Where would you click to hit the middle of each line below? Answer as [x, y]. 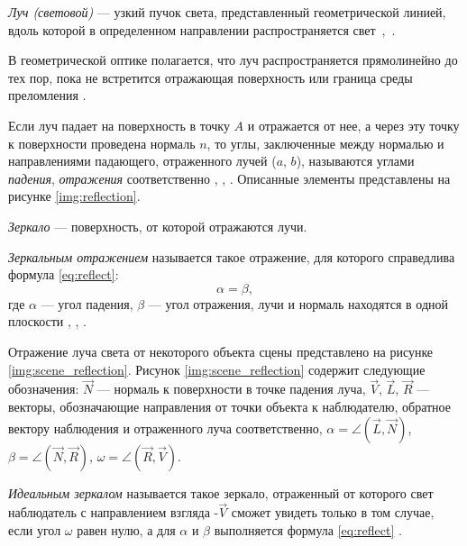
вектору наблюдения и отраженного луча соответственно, [165, 428]
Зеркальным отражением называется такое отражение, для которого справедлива [232, 256]
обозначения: [44, 389]
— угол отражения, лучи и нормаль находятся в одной [298, 303]
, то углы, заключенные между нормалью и [325, 143]
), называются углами [355, 161]
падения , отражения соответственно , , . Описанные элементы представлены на [229, 178]
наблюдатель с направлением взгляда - [114, 512]
